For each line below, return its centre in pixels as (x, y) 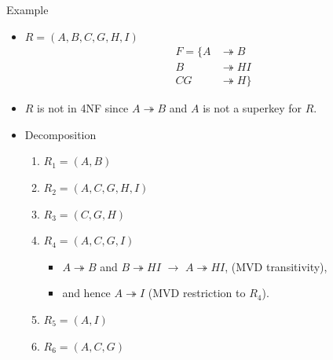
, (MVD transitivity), (276, 266)
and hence (86, 293)
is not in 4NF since (83, 108)
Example (27, 9)
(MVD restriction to (197, 293)
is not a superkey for (252, 108)
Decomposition (60, 134)
